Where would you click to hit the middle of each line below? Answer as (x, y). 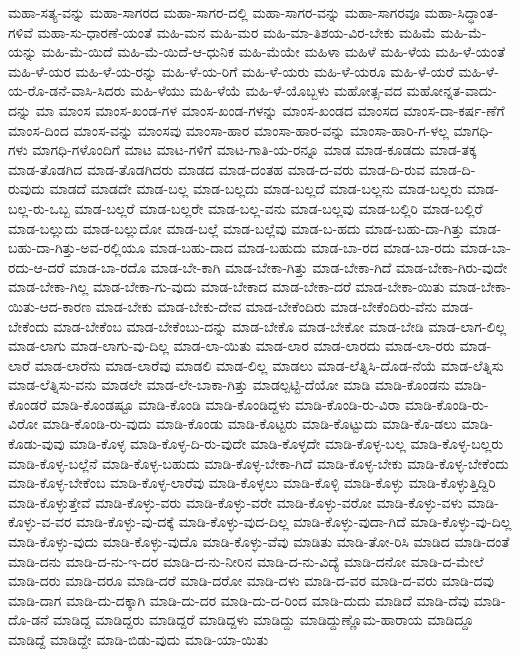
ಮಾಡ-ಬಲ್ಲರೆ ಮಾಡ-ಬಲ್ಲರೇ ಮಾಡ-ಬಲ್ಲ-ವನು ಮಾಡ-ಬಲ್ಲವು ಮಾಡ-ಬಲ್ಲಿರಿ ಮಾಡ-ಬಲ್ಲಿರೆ (278, 207)
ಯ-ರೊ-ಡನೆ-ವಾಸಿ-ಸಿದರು (67, 90)
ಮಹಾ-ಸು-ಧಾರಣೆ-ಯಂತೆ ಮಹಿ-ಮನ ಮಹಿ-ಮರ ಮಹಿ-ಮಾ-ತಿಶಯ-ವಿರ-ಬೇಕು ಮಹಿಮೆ (236, 31)
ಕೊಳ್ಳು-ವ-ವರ (40, 521)
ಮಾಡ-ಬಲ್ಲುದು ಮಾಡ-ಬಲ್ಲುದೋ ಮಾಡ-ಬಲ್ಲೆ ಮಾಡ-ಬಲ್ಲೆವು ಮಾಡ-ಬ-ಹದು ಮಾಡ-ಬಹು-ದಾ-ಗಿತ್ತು (236, 227)
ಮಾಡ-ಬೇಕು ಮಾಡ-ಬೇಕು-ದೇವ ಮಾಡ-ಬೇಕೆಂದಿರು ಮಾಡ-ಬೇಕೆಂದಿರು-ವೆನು (266, 305)
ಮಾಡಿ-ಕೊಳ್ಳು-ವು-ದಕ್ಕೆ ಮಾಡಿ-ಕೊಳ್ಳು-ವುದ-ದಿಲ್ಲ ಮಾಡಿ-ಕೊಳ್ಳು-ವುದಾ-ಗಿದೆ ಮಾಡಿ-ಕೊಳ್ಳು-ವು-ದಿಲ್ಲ (294, 521)
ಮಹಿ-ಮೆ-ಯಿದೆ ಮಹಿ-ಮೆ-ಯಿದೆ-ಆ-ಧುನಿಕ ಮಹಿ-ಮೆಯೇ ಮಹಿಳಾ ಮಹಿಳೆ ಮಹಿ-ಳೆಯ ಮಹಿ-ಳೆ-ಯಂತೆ (273, 51)
